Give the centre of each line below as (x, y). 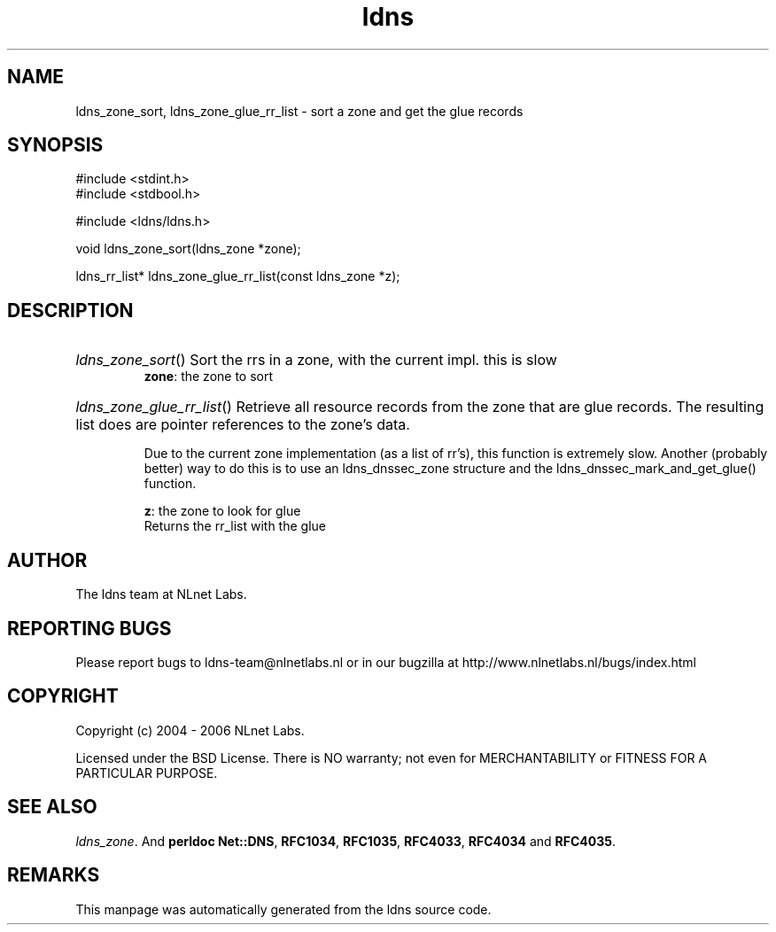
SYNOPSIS (55, 145)
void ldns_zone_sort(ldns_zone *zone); (188, 249)
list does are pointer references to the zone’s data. (243, 425)
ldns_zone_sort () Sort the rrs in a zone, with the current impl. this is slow (316, 360)
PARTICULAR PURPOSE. (147, 773)
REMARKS (54, 875)
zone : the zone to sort (209, 377)
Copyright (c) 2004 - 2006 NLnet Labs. (190, 730)
